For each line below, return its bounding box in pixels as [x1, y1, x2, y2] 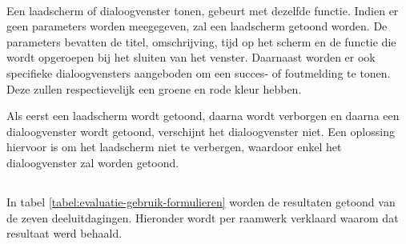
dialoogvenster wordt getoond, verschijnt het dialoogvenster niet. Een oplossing [6, 122, 395, 139]
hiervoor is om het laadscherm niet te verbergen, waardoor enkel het [6, 138, 342, 155]
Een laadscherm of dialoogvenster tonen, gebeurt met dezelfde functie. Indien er [6, 2, 399, 18]
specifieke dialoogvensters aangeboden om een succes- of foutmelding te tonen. [6, 64, 391, 81]
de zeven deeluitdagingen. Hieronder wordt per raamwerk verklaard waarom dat [6, 209, 399, 226]
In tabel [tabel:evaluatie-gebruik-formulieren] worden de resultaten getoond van [6, 193, 396, 210]
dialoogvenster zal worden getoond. [6, 154, 179, 170]
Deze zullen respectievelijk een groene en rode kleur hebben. [6, 80, 302, 97]
